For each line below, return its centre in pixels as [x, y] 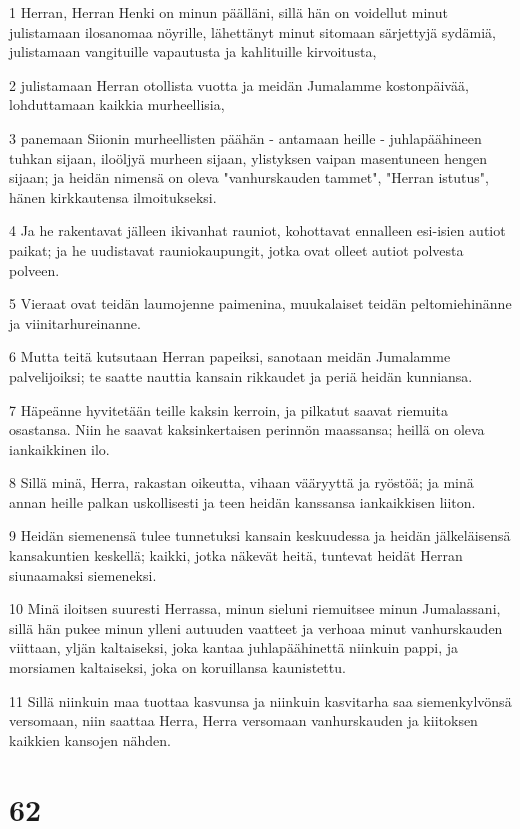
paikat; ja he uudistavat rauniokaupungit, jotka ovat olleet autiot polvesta [236, 249]
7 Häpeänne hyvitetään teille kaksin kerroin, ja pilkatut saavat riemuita [228, 409]
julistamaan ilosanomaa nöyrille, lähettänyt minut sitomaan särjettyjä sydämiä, [253, 31]
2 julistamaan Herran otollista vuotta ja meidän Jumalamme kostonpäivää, [239, 84]
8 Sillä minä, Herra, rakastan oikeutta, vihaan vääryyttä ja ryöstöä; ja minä [241, 482]
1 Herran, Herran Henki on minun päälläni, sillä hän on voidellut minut [228, 12]
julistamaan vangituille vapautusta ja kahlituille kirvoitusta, [193, 51]
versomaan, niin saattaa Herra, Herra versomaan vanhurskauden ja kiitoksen [243, 720]
